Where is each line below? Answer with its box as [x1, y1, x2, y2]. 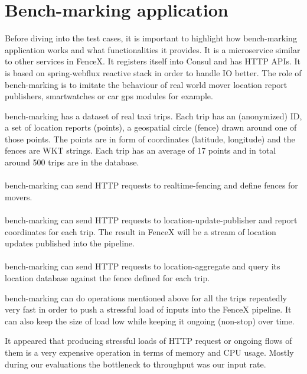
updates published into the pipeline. [5, 237, 135, 249]
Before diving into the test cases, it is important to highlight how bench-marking [5, 32, 297, 44]
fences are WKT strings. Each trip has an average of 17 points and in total [5, 144, 276, 157]
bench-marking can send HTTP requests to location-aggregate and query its [5, 260, 280, 272]
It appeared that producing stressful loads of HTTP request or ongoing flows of [5, 334, 292, 347]
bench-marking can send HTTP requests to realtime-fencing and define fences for [5, 179, 298, 191]
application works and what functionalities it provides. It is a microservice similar [5, 43, 301, 56]
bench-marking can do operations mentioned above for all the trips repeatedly [5, 291, 287, 304]
